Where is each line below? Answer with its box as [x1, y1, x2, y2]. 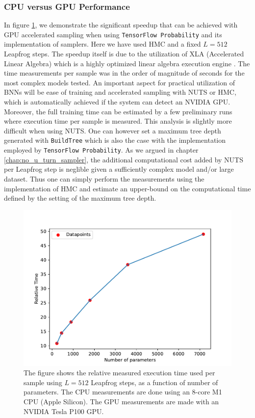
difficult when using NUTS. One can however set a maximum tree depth [4, 125, 221, 135]
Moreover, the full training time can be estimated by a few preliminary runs [4, 106, 232, 116]
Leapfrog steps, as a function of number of [91, 377, 218, 387]
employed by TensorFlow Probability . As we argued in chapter [4, 145, 199, 155]
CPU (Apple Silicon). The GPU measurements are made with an [24, 396, 219, 407]
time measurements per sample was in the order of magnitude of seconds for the [4, 68, 245, 78]
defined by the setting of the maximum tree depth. [4, 193, 156, 203]
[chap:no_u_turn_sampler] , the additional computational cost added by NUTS [4, 154, 243, 164]
